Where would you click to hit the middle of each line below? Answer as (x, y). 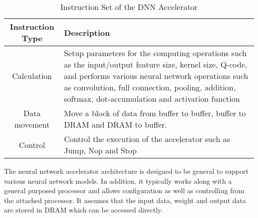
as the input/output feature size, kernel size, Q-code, (156, 64)
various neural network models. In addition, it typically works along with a (118, 181)
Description (87, 32)
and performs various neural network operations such (156, 76)
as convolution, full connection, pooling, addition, (150, 87)
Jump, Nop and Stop (100, 150)
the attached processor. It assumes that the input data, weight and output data (125, 200)
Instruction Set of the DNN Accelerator (129, 7)
